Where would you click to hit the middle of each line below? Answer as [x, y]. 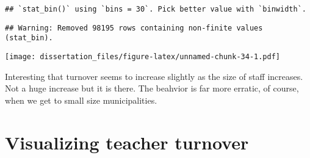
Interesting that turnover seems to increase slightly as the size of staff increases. [154, 76]
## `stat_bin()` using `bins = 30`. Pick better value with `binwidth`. [156, 9]
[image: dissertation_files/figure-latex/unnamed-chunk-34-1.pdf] [143, 56]
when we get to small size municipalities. [81, 100]
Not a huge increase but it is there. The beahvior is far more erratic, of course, [152, 88]
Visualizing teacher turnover [127, 142]
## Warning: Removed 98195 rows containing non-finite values [134, 28]
